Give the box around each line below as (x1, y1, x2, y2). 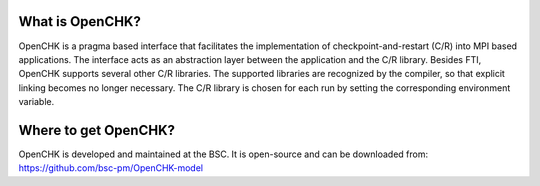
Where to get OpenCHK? (18, 121, 175, 139)
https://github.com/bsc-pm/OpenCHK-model (18, 162, 204, 174)
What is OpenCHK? (18, 13, 142, 30)
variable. (18, 96, 55, 108)
